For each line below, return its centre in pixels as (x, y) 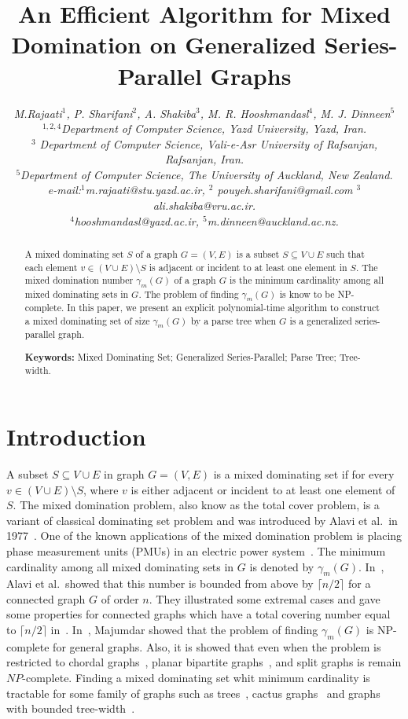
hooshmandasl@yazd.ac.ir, (136, 220)
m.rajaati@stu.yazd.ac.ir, (145, 190)
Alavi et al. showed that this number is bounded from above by (160, 583)
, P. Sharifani (99, 113)
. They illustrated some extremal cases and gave (265, 598)
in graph (124, 473)
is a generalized (321, 320)
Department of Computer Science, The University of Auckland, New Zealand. (207, 174)
